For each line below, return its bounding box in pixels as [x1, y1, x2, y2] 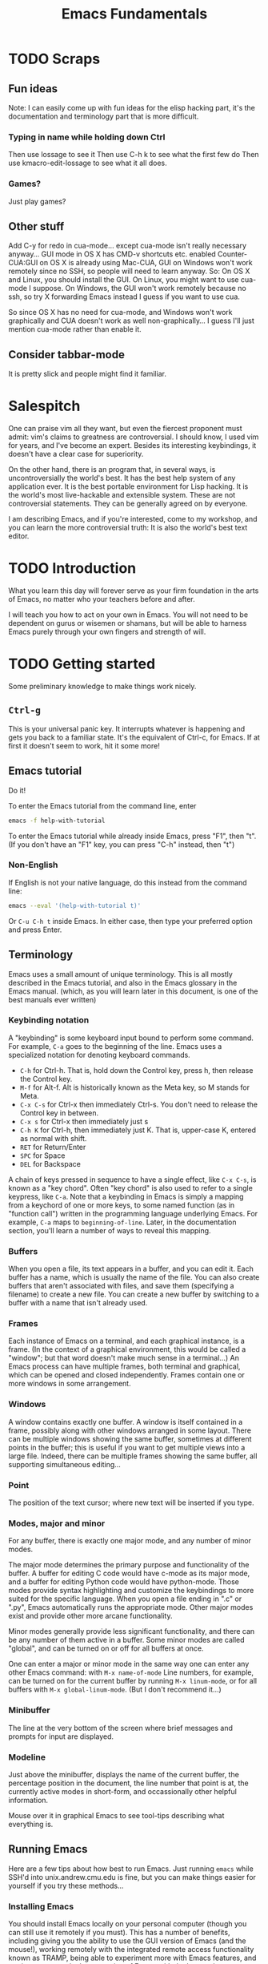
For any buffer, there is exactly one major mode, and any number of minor [8, 1536, 252, 1546]
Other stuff [8, 220, 65, 233]
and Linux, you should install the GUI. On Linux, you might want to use [8, 275, 239, 284]
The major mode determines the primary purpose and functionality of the [8, 1560, 250, 1570]
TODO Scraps [8, 50, 101, 68]
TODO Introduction [8, 559, 137, 578]
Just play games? [8, 196, 66, 206]
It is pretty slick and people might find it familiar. [8, 369, 166, 379]
